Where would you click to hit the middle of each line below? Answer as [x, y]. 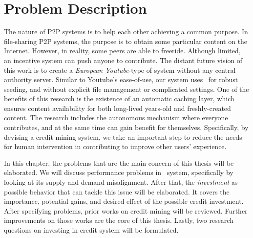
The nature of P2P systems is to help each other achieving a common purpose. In [126, 32]
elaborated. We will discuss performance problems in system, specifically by [119, 172]
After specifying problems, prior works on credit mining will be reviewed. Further [126, 210]
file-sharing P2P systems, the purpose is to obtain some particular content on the [126, 41]
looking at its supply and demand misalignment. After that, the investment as [121, 182]
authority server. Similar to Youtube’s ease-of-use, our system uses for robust [121, 79]
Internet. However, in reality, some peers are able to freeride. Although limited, [122, 51]
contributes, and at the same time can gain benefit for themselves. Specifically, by [126, 127]
